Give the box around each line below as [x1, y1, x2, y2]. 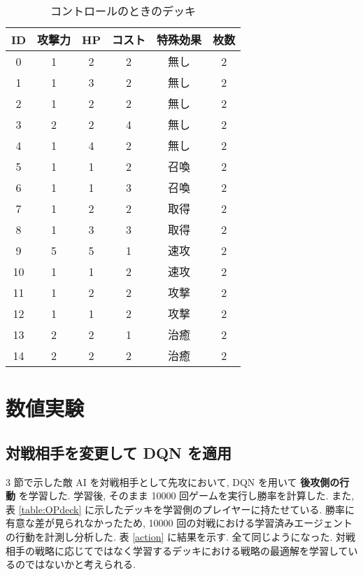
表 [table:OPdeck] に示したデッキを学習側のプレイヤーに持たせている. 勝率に [6, 501, 355, 516]
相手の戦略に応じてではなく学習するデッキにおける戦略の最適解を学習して [6, 543, 348, 557]
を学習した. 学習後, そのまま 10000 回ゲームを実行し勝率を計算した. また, [18, 488, 355, 503]
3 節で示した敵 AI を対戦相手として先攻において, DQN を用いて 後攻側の [6, 474, 340, 489]
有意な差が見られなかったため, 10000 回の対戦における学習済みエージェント [6, 515, 353, 530]
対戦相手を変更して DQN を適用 [6, 441, 232, 463]
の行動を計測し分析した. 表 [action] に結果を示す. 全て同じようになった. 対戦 [6, 529, 356, 543]
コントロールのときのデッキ [50, 3, 197, 19]
